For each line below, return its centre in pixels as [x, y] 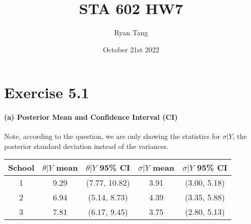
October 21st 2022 [131, 49]
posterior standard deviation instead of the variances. [86, 146]
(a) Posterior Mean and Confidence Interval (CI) [91, 117]
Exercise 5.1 [47, 92]
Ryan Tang [131, 32]
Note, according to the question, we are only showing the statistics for [112, 136]
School [21, 168]
